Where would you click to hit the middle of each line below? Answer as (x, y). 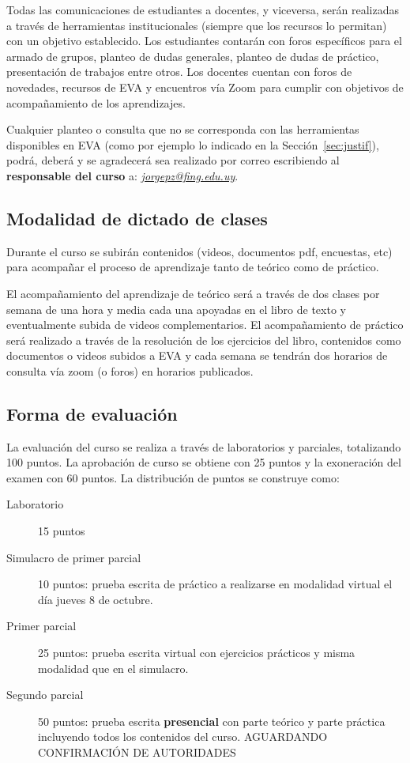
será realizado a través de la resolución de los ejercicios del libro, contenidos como (204, 340)
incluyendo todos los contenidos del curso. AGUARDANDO (183, 737)
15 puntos (62, 531)
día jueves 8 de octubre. (96, 599)
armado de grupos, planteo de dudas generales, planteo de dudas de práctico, (193, 56)
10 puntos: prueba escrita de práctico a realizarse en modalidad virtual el (215, 584)
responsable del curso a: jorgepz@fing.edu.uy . (122, 175)
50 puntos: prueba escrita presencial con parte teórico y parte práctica (212, 721)
